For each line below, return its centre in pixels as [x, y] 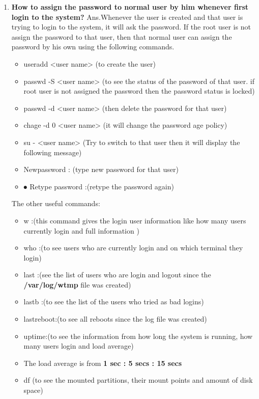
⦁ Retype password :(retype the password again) [99, 186]
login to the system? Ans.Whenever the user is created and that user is [127, 17]
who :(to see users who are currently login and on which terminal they [133, 248]
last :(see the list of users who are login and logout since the [117, 275]
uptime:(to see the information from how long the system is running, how [138, 336]
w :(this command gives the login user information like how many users [135, 220]
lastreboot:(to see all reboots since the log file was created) [115, 319]
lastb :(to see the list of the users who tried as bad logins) [114, 302]
